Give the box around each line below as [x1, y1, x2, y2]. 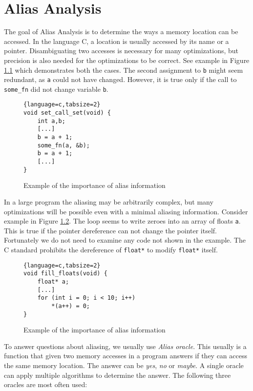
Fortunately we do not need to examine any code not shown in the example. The [4, 235, 246, 245]
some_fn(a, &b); [37, 142, 90, 149]
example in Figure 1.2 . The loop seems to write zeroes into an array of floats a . [4, 216, 241, 226]
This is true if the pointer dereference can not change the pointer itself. [4, 225, 217, 235]
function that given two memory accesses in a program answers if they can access [4, 350, 247, 361]
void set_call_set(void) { [23, 109, 111, 117]
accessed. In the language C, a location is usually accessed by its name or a [4, 36, 229, 46]
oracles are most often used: [4, 379, 87, 390]
